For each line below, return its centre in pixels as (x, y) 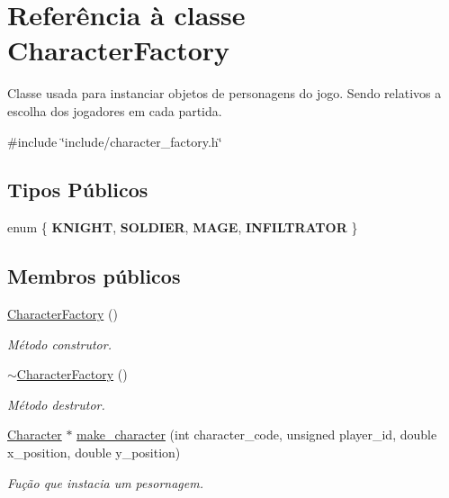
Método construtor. (59, 344)
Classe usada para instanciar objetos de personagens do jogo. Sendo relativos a (224, 93)
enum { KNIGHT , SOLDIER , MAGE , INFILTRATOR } (183, 227)
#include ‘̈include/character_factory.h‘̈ (115, 141)
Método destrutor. (56, 404)
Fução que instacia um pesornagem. (105, 482)
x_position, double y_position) (94, 453)
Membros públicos (94, 276)
